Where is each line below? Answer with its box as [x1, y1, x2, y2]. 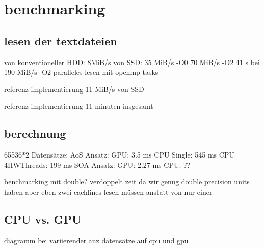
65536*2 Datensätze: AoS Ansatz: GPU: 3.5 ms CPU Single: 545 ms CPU [4, 149, 234, 160]
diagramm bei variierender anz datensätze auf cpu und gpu [4, 235, 189, 245]
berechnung [4, 126, 66, 141]
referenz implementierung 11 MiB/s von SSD [4, 83, 144, 94]
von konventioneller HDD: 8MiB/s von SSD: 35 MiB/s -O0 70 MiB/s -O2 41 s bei [4, 56, 260, 67]
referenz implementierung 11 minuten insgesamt [4, 101, 153, 111]
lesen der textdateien [4, 33, 117, 48]
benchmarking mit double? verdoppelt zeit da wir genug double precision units [4, 176, 250, 187]
